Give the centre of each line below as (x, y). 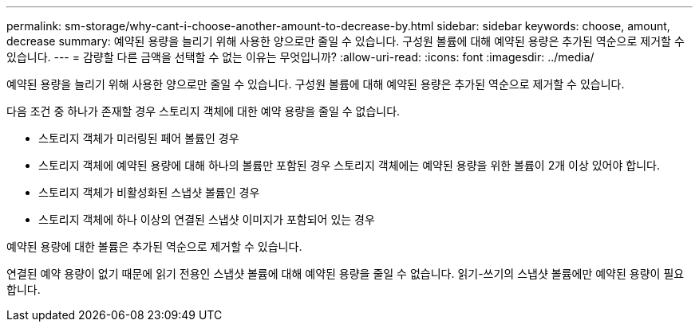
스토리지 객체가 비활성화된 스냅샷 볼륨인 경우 (149, 192)
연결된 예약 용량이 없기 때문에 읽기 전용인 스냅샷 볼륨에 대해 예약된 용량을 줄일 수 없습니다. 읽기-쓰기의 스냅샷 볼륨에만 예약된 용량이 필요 (346, 273)
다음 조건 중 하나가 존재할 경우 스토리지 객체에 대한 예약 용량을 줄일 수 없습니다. (203, 111)
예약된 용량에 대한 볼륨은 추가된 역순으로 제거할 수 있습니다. (154, 246)
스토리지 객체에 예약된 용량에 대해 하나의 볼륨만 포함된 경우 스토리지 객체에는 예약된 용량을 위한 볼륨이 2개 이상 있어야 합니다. (349, 165)
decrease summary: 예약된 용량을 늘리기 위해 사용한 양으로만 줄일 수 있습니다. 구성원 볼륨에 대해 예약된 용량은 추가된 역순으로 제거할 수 (346, 41)
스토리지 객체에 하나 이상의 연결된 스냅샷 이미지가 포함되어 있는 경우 (207, 219)
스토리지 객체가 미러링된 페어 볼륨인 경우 (139, 138)
